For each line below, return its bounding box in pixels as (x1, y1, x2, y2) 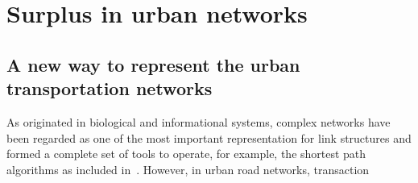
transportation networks (6, 76, 213, 101)
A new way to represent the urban (6, 52, 300, 77)
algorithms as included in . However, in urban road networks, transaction (6, 160, 370, 177)
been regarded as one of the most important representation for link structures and (6, 129, 412, 146)
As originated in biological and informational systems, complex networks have (6, 113, 391, 130)
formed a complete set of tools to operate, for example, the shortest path (6, 145, 366, 162)
